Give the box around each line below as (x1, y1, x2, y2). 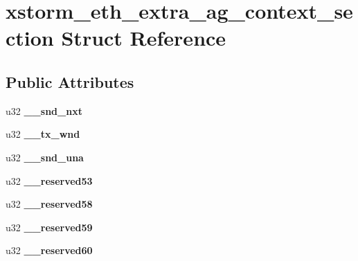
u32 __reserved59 (6, 219, 93, 234)
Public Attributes (6, 71, 134, 92)
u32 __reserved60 (6, 243, 93, 258)
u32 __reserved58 (6, 197, 93, 211)
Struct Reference (61, 24, 226, 52)
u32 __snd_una (6, 150, 84, 164)
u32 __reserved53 (6, 173, 93, 188)
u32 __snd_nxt (6, 103, 82, 118)
